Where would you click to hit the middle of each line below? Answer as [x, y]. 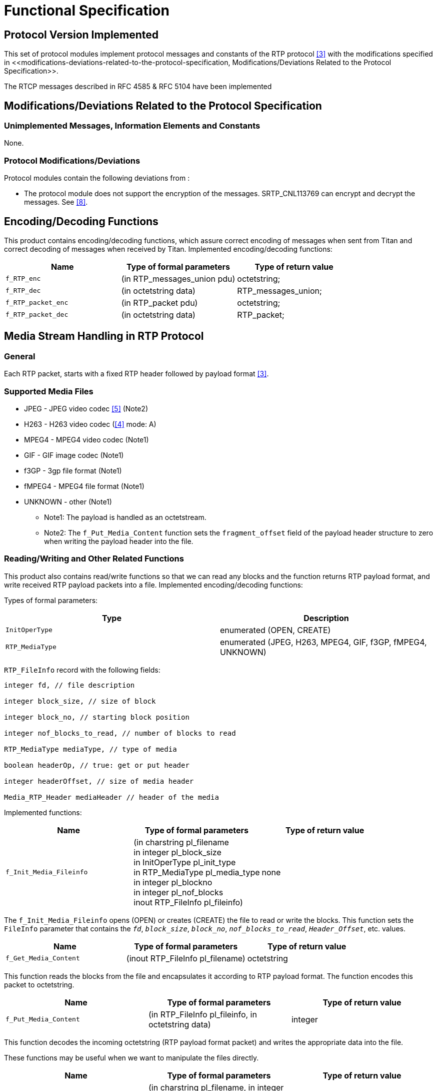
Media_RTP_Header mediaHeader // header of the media [111, 797]
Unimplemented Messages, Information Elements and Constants [132, 126]
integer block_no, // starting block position [97, 717]
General [20, 356]
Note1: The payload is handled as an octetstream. [125, 517]
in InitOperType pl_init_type [185, 862]
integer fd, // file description [69, 685]
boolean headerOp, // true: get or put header [97, 765]
